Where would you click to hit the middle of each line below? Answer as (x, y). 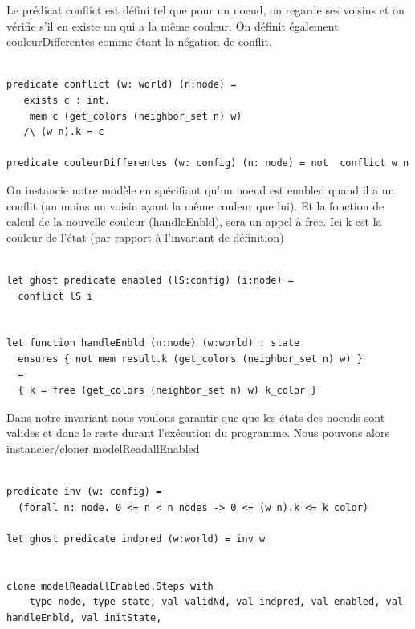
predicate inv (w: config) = (84, 492)
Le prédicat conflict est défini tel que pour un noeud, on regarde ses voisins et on (205, 10)
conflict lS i (55, 296)
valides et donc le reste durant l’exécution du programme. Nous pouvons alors (198, 433)
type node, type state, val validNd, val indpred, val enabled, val (216, 602)
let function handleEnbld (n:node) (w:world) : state (153, 343)
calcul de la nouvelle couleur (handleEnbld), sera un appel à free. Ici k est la (194, 221)
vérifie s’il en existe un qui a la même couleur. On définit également (173, 25)
